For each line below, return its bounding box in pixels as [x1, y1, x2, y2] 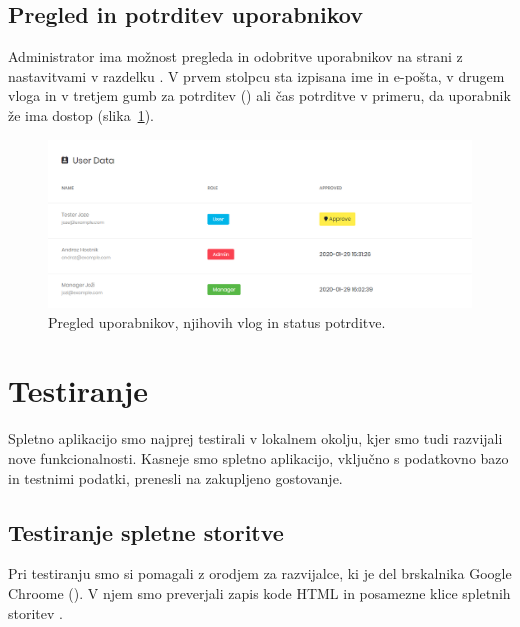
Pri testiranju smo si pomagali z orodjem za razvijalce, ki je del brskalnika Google [8, 563, 512, 584]
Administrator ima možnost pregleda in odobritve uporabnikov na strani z [8, 46, 463, 67]
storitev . [8, 602, 63, 623]
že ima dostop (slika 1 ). [8, 104, 154, 125]
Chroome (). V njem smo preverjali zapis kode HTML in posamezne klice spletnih [8, 582, 511, 603]
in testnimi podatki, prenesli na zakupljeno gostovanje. [8, 467, 343, 488]
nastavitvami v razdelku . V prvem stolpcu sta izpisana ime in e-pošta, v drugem [8, 65, 505, 86]
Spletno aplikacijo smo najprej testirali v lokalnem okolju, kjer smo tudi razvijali [8, 428, 503, 449]
